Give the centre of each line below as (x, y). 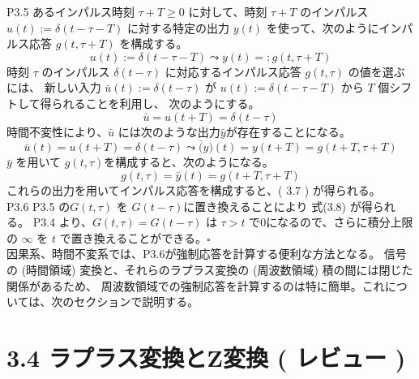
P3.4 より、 (62, 222)
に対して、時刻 (228, 11)
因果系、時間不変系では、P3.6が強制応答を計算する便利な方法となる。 (194, 254)
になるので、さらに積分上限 (340, 222)
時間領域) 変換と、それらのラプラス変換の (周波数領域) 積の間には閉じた (220, 269)
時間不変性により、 (58, 131)
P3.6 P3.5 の (38, 206)
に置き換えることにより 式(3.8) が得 (278, 206)
